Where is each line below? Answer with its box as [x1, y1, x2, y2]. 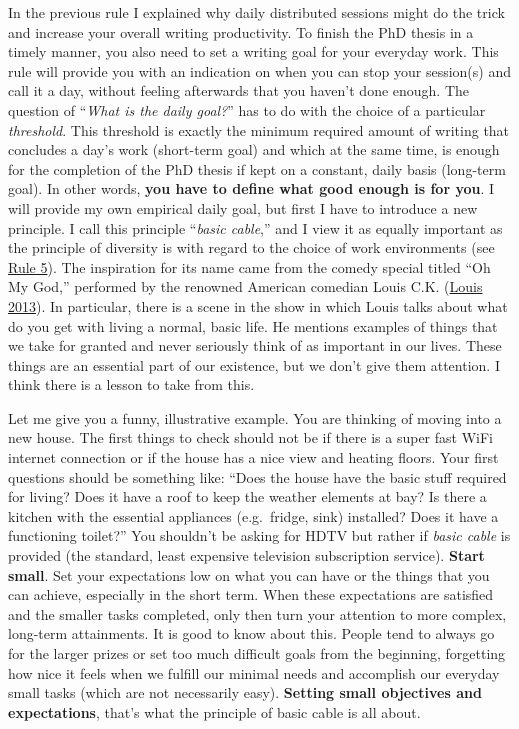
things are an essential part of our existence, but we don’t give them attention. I [8, 354, 500, 375]
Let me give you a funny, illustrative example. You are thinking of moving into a [8, 407, 502, 428]
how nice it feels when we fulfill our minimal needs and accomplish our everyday [8, 662, 500, 683]
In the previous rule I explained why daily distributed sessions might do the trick [8, 2, 505, 22]
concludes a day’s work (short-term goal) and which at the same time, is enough [8, 139, 500, 160]
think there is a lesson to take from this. [8, 374, 255, 395]
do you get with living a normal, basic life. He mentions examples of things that [8, 315, 498, 336]
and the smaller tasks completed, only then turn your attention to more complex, [8, 603, 507, 624]
